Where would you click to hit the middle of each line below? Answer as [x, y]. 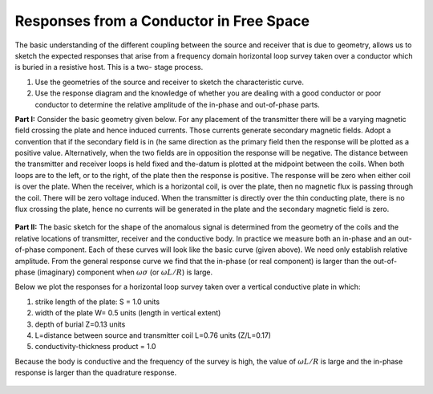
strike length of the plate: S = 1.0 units [97, 302]
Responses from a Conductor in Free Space [162, 21]
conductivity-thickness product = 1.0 [95, 347]
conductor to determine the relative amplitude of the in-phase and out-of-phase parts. [177, 104]
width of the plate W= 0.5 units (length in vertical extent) [128, 313]
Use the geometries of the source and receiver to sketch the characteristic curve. [170, 82]
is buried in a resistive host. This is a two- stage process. [109, 67]
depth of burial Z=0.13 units [80, 324]
